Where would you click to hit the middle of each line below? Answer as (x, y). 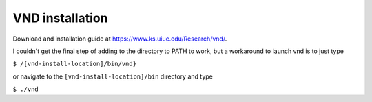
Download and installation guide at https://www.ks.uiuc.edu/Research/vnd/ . (120, 39)
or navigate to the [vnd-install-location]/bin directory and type (113, 76)
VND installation (60, 18)
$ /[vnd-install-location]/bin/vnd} (75, 64)
